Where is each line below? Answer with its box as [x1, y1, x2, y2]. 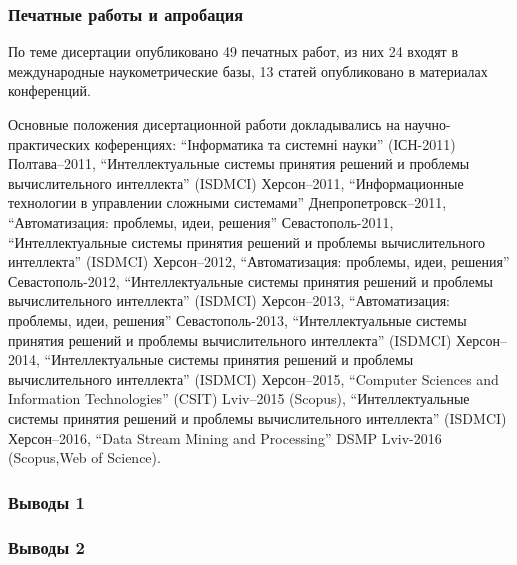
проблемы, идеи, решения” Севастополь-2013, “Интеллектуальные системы [8, 309, 467, 330]
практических [8, 133, 91, 154]
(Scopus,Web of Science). [8, 447, 161, 468]
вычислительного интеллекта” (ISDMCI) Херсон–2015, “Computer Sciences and [8, 368, 499, 389]
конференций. [8, 80, 91, 101]
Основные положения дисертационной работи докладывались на [8, 114, 400, 134]
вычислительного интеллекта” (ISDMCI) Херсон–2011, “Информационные [8, 172, 464, 193]
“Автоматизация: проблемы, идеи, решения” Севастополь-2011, [8, 211, 394, 232]
